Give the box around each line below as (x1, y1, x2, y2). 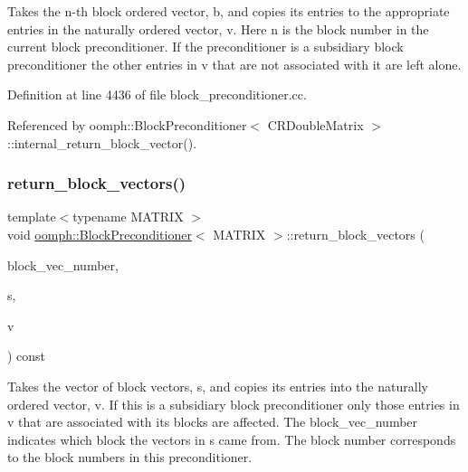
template (7, 207, 56, 226)
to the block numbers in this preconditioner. (7, 448, 253, 467)
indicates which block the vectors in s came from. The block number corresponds (7, 430, 456, 448)
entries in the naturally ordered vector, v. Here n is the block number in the (7, 19, 429, 38)
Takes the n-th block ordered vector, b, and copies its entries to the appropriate (7, 2, 450, 20)
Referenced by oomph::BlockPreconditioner (7, 115, 247, 134)
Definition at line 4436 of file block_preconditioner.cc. (7, 85, 307, 104)
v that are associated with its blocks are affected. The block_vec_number (7, 412, 418, 431)
